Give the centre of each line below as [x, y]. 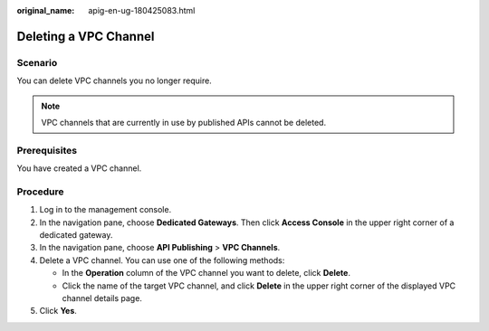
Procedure [40, 192]
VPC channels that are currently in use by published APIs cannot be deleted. [183, 122]
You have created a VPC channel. [79, 168]
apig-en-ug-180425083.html [142, 10]
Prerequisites [47, 150]
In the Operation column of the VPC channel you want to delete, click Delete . [206, 273]
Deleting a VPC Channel [86, 36]
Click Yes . [58, 311]
